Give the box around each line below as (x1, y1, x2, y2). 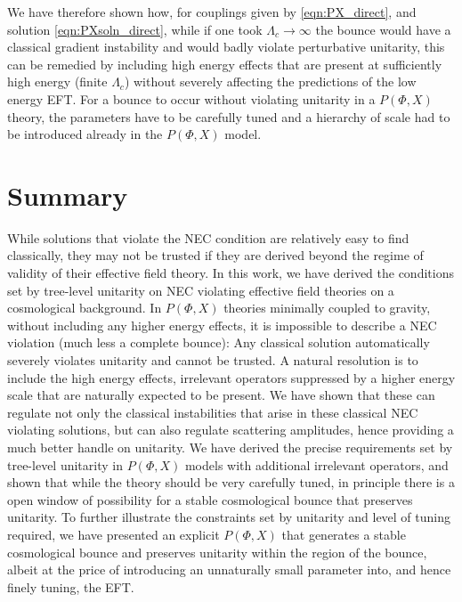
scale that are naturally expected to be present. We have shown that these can (7, 386, 435, 404)
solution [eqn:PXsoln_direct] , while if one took (7, 20, 263, 38)
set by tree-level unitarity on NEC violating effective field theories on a (7, 281, 394, 299)
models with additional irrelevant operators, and (184, 455, 449, 474)
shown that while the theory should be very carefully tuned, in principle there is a (7, 473, 455, 492)
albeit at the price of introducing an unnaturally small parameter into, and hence (7, 560, 451, 579)
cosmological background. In (7, 298, 162, 317)
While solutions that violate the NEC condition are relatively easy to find (7, 228, 409, 247)
